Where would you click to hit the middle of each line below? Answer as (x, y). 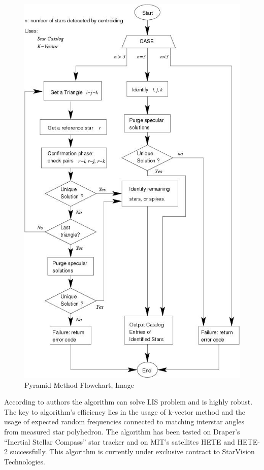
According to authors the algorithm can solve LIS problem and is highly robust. (128, 402)
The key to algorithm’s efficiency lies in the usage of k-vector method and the (125, 411)
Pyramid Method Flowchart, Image (79, 384)
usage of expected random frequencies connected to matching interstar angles (124, 422)
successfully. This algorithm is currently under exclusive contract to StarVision (132, 451)
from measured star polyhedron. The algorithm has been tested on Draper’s (122, 431)
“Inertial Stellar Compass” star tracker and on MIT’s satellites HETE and (120, 441)
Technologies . (25, 461)
